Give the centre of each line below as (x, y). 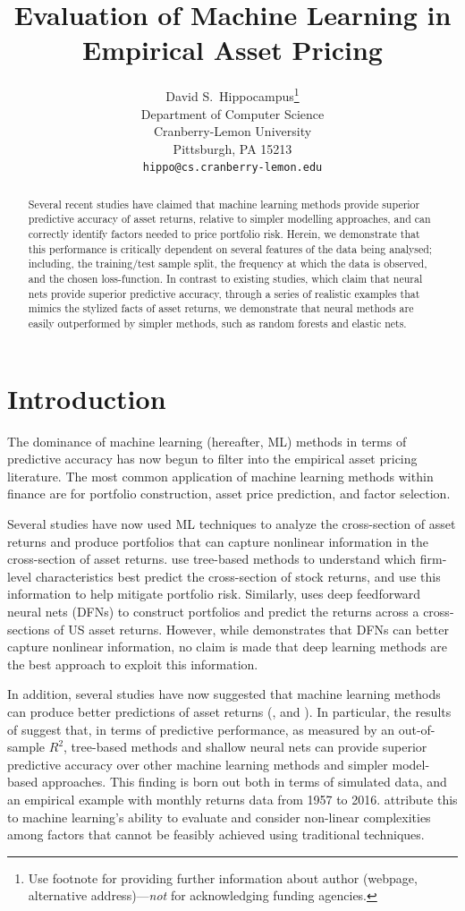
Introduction (87, 398)
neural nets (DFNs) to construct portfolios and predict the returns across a (213, 611)
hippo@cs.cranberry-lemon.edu (232, 168)
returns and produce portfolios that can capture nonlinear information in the (218, 541)
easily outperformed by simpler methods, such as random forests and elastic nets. (217, 324)
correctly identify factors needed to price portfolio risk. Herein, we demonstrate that (224, 234)
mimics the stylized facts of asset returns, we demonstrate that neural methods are (221, 308)
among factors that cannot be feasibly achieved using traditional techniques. (216, 834)
